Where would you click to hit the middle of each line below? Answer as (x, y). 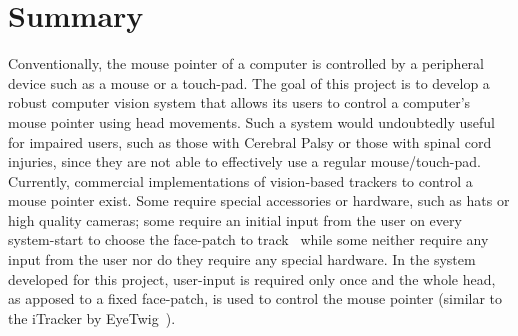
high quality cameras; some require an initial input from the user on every (235, 219)
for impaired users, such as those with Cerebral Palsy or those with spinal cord (250, 141)
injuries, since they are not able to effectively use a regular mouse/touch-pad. (244, 161)
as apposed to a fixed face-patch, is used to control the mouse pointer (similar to (255, 298)
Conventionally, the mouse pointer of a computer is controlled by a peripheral (246, 63)
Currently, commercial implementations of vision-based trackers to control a (240, 180)
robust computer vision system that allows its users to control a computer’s (239, 102)
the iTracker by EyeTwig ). (92, 317)
